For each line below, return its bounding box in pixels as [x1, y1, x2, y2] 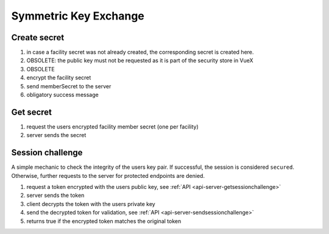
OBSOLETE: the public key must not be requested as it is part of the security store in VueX [26, 57, 253, 64]
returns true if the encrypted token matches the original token [26, 217, 182, 225]
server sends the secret [26, 132, 87, 139]
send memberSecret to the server [26, 82, 111, 90]
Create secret [11, 32, 65, 43]
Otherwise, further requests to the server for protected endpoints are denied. [11, 172, 205, 179]
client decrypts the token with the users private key [26, 200, 155, 207]
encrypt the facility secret [26, 74, 91, 82]
